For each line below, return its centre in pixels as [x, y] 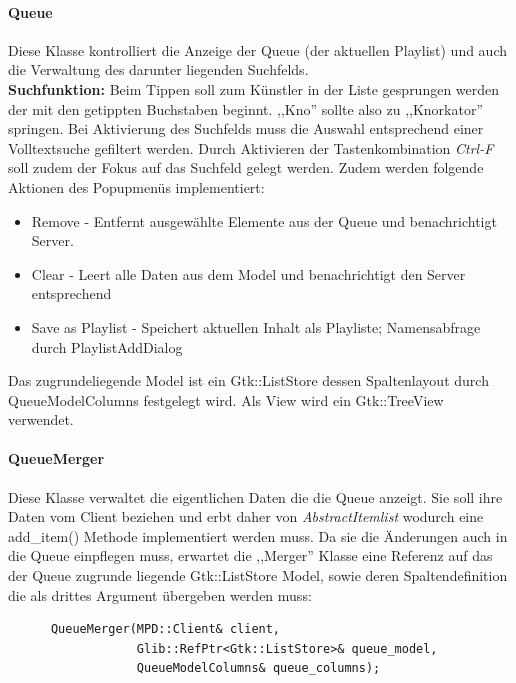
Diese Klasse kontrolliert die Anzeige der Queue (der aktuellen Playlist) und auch [258, 49]
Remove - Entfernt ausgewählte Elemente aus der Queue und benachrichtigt [264, 220]
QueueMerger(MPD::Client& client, [165, 629]
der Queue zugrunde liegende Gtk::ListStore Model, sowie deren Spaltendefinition [258, 575]
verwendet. [41, 419]
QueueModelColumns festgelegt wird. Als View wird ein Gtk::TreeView [226, 399]
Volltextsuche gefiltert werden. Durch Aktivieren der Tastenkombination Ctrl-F [251, 147]
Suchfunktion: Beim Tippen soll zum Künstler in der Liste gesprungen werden [254, 88]
